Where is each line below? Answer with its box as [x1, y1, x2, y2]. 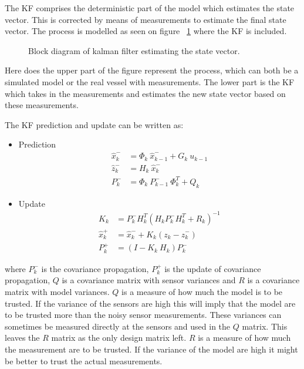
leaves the [5, 331, 40, 344]
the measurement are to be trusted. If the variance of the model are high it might [5, 343, 298, 355]
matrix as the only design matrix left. [51, 331, 187, 344]
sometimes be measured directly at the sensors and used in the [5, 320, 231, 332]
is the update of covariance [164, 262, 261, 274]
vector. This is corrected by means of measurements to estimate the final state [5, 13, 286, 25]
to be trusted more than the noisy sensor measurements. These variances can [5, 308, 282, 321]
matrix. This [242, 320, 288, 332]
